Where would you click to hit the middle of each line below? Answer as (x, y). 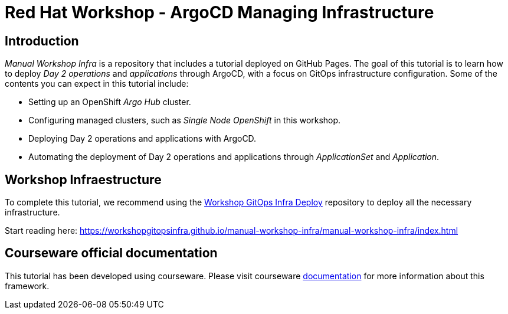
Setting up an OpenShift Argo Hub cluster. (110, 102)
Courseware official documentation (111, 253)
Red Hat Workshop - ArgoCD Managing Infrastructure (219, 12)
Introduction (42, 41)
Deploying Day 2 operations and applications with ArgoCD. (142, 139)
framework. (27, 286)
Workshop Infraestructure (83, 179)
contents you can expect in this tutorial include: (97, 84)
